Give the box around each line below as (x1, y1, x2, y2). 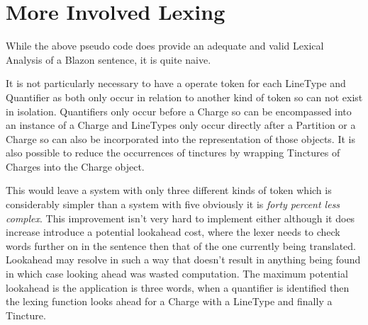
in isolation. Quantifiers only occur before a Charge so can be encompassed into (6, 103, 352, 118)
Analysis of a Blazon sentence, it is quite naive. (6, 52, 211, 67)
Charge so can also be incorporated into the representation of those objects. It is (6, 131, 355, 146)
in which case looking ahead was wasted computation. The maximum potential (6, 266, 348, 281)
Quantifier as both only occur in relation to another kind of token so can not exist (6, 89, 363, 104)
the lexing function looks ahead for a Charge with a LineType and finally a (6, 294, 333, 309)
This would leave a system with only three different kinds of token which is (6, 183, 332, 198)
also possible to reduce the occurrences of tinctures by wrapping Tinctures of (6, 145, 340, 160)
